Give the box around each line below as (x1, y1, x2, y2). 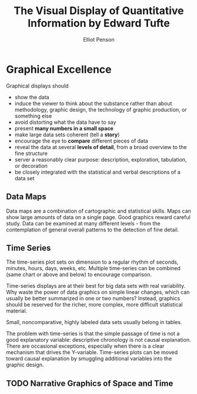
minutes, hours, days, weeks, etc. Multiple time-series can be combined (6, 265, 181, 272)
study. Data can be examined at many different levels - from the (6, 220, 161, 227)
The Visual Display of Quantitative (14, 4, 184, 18)
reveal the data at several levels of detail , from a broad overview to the (14, 143, 187, 150)
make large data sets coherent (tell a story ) (14, 131, 120, 138)
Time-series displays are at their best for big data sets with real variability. (6, 282, 186, 289)
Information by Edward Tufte (27, 16, 171, 30)
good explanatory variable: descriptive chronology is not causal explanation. (6, 336, 191, 344)
